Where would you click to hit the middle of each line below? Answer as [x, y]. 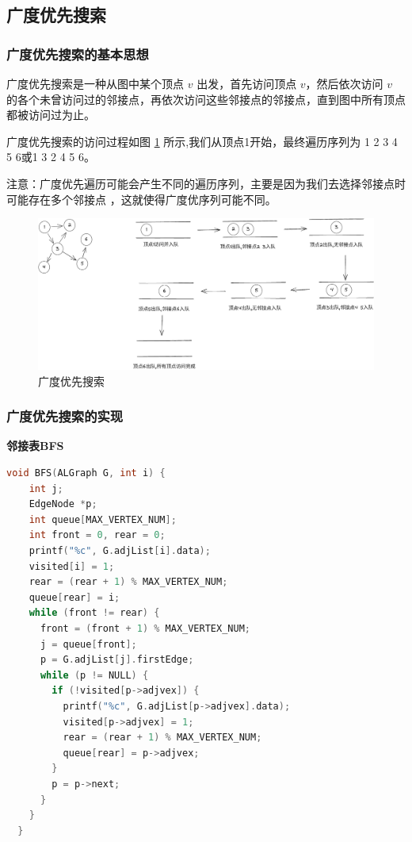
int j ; [46, 488]
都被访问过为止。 [51, 115]
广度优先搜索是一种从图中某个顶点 [95, 83]
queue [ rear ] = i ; [74, 597]
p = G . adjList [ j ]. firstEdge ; [117, 660]
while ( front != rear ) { [94, 613]
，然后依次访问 [344, 83]
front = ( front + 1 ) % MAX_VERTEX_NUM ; [145, 628]
